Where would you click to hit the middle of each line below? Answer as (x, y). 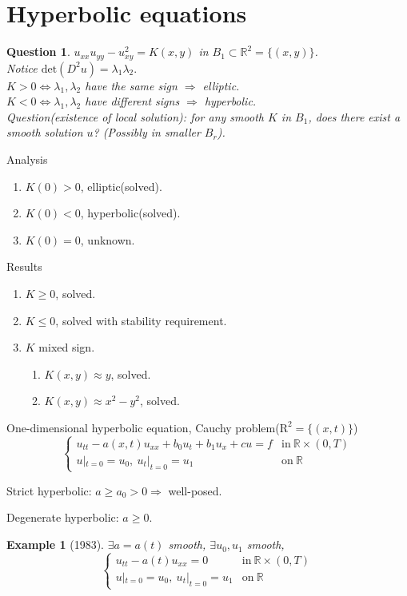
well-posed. (195, 490)
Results (24, 266)
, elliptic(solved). (121, 186)
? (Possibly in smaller (147, 132)
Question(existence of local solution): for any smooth (135, 116)
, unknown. (108, 239)
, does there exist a (354, 116)
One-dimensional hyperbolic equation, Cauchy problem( (143, 427)
